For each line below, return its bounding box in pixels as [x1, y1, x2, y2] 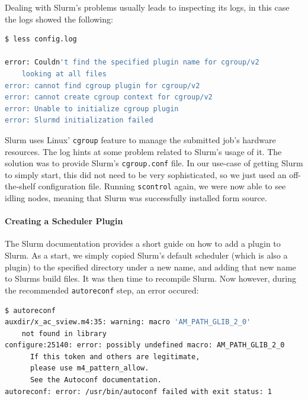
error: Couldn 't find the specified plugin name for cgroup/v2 [5, 58, 259, 67]
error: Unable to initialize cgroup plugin [5, 104, 179, 113]
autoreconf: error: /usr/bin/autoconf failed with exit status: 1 [5, 387, 272, 396]
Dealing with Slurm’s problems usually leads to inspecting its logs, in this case [5, 1, 290, 13]
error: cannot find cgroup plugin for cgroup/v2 [5, 81, 200, 90]
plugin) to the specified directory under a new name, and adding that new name [5, 260, 296, 273]
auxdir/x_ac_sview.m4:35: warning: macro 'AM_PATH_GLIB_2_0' [5, 318, 251, 327]
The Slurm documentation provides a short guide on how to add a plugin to [5, 237, 281, 250]
